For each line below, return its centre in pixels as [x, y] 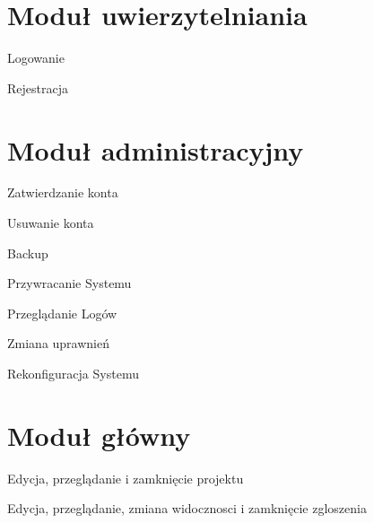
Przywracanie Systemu [70, 283]
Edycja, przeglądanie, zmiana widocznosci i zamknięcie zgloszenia [187, 508]
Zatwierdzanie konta [63, 192]
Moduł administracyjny [156, 149]
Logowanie [36, 58]
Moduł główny [99, 435]
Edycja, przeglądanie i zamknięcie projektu [126, 478]
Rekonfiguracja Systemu [73, 373]
